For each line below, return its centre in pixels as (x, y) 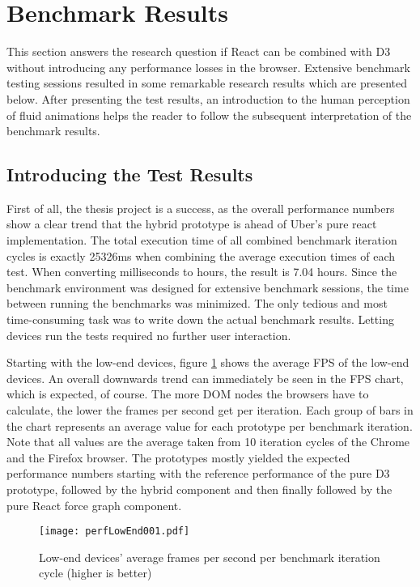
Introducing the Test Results (130, 174)
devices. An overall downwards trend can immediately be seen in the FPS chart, (205, 378)
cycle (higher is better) (95, 573)
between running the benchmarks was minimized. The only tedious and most (197, 303)
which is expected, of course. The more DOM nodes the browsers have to (188, 394)
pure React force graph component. (94, 505)
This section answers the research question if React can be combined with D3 (199, 51)
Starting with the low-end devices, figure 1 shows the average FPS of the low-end (208, 362)
